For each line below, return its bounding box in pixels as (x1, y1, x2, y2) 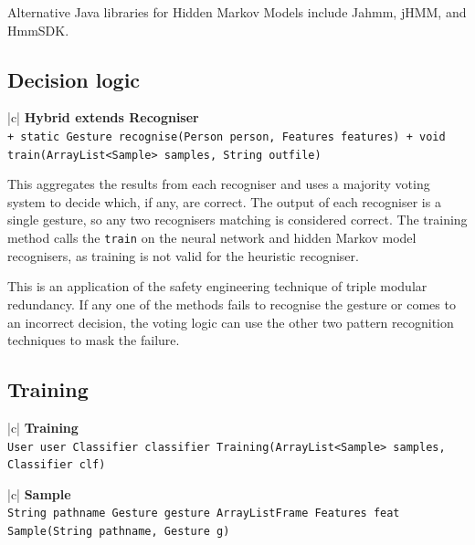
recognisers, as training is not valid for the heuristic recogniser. (7, 246, 359, 265)
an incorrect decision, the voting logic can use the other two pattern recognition (7, 312, 454, 331)
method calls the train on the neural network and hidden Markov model (7, 228, 417, 247)
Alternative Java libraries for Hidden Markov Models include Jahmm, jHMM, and (7, 3, 467, 21)
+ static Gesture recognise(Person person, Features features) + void (7, 130, 446, 143)
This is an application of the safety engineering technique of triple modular (7, 277, 427, 296)
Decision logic (7, 65, 141, 93)
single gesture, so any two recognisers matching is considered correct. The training (7, 210, 468, 229)
